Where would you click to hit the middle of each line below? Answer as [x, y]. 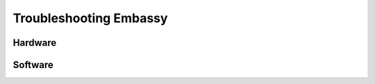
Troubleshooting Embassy [90, 18]
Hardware [35, 43]
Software [33, 65]
